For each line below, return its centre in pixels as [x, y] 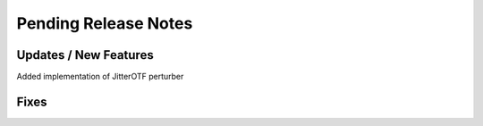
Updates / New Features [85, 55]
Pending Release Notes [105, 23]
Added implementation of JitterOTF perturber [100, 77]
